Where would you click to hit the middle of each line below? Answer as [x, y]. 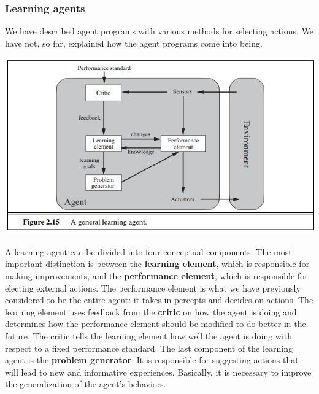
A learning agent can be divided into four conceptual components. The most [148, 251]
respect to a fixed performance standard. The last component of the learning [149, 348]
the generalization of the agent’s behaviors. [86, 384]
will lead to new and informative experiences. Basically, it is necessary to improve [158, 372]
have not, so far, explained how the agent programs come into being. [134, 43]
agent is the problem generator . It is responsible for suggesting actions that [152, 360]
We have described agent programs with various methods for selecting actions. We [159, 31]
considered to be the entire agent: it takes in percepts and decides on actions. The [159, 300]
